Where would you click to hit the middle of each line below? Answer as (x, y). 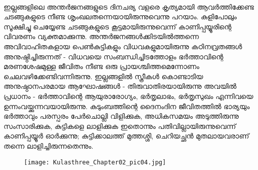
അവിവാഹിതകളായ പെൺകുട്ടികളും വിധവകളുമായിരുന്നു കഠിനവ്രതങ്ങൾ (123, 46)
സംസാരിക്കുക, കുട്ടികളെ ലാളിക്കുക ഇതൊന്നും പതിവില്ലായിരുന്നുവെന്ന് (120, 126)
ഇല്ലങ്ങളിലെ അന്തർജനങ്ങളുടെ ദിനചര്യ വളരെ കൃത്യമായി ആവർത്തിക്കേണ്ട (129, 6)
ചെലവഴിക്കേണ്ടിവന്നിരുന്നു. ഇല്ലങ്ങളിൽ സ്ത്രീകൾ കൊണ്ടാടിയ (104, 76)
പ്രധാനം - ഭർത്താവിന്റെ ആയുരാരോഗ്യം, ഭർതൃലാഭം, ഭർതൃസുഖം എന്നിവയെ (128, 96)
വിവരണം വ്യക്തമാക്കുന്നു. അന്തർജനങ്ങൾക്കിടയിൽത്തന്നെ (101, 36)
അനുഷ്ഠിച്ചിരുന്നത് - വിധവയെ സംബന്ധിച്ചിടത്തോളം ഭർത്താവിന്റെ (113, 56)
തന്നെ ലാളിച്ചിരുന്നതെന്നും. (49, 145)
